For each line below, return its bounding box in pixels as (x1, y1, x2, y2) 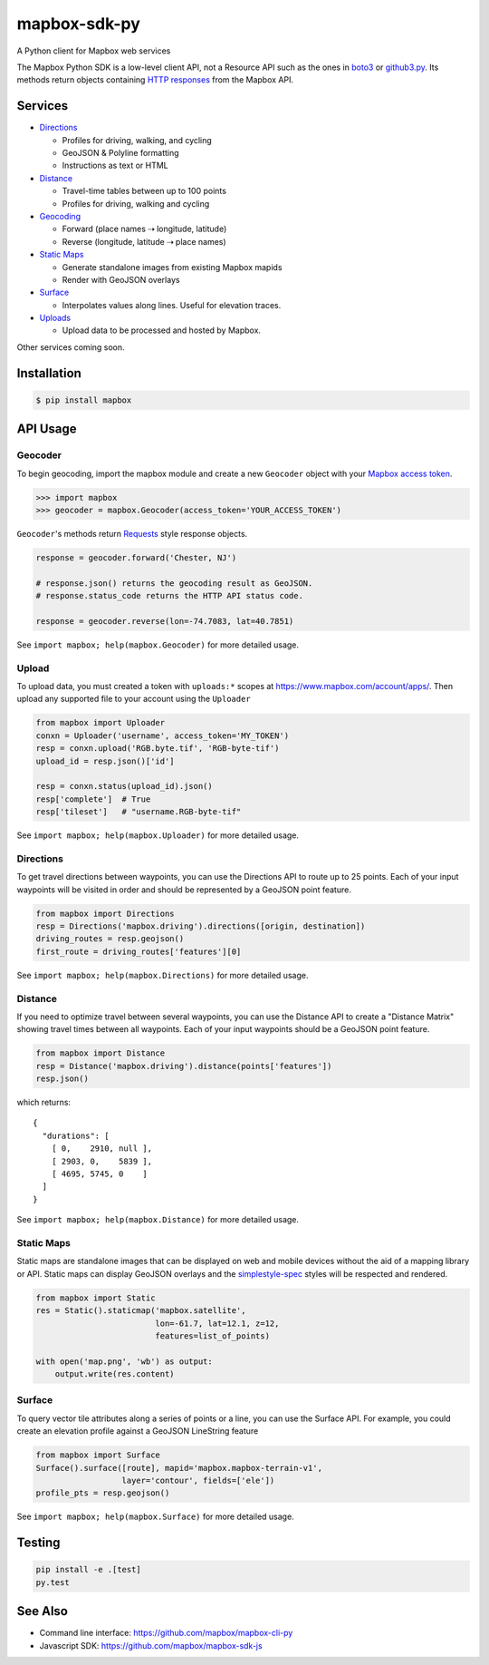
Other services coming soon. (16, 341, 126, 353)
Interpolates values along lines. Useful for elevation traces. (62, 299, 282, 310)
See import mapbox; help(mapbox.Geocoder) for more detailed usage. (16, 639, 299, 650)
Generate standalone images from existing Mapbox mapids (62, 261, 283, 272)
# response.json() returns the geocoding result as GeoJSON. (35, 578, 313, 589)
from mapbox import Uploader (35, 717, 166, 728)
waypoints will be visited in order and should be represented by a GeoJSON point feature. (16, 884, 352, 895)
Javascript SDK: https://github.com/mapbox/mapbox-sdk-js (39, 1640, 263, 1650)
